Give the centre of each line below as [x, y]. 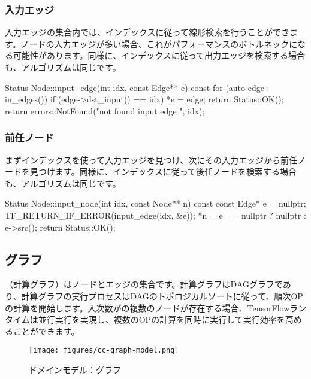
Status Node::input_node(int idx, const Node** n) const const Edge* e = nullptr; [155, 203]
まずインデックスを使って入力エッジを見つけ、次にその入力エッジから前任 [151, 160]
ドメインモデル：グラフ [75, 369]
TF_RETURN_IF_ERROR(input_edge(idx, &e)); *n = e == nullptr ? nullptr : [155, 215]
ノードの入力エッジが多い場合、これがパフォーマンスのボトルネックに [159, 43]
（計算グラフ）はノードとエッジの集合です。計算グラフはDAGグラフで [144, 284]
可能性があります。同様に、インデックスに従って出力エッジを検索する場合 [159, 55]
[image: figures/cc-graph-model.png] [104, 351]
